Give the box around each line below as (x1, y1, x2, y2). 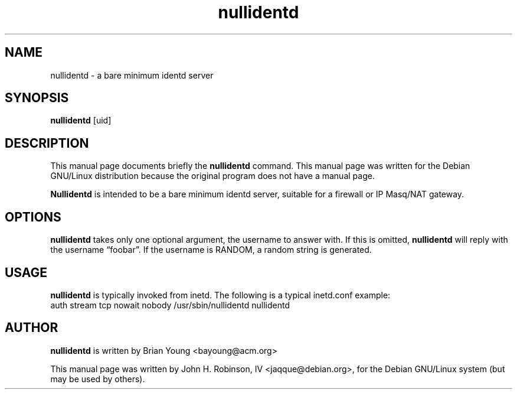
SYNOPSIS (5, 90, 69, 106)
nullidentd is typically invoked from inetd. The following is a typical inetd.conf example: (50, 289, 391, 300)
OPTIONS (5, 209, 61, 224)
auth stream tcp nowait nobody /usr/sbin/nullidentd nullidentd (50, 299, 290, 310)
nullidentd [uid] (50, 115, 112, 126)
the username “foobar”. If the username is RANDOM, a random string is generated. (50, 245, 372, 255)
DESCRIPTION (5, 135, 89, 151)
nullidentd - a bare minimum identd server (50, 70, 214, 80)
